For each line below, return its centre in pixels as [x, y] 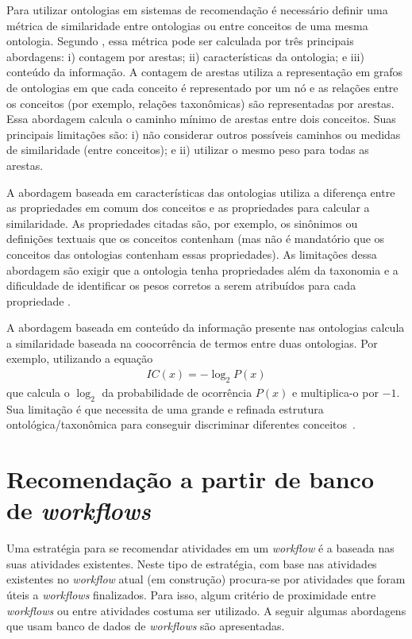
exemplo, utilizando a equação [80, 358]
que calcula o [38, 392]
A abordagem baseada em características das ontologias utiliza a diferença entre [201, 192]
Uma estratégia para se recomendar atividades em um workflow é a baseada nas [200, 548]
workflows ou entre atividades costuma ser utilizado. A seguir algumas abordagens [206, 610]
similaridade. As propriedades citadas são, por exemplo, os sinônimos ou [182, 223]
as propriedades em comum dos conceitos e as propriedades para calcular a [188, 208]
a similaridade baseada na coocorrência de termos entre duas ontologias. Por [192, 343]
